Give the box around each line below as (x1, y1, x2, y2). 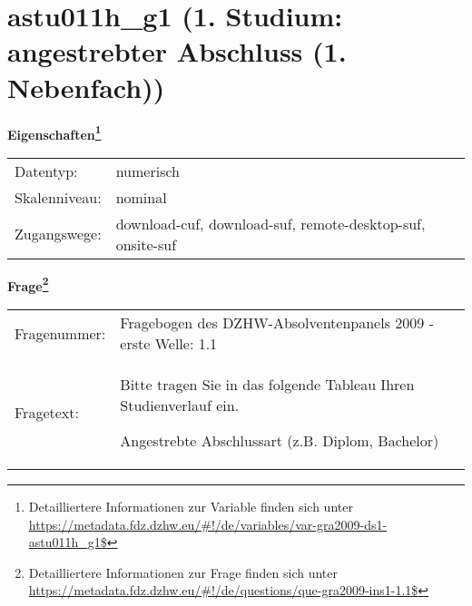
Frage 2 (7, 273, 49, 295)
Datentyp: (15, 160, 78, 181)
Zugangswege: (15, 223, 102, 245)
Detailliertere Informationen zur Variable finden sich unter (28, 497, 353, 515)
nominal (115, 186, 167, 208)
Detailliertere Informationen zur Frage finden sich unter (28, 562, 339, 582)
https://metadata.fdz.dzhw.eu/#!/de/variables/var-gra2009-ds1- (28, 514, 388, 533)
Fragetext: (15, 402, 79, 423)
